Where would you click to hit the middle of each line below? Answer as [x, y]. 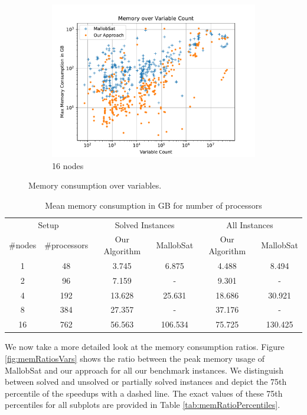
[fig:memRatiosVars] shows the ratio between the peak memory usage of [135, 358]
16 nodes [68, 165]
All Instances [250, 224]
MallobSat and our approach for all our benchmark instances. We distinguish [144, 370]
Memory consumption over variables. [95, 185]
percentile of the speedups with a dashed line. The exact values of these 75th [144, 393]
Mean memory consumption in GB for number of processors [153, 205]
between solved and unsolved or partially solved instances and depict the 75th [146, 382]
